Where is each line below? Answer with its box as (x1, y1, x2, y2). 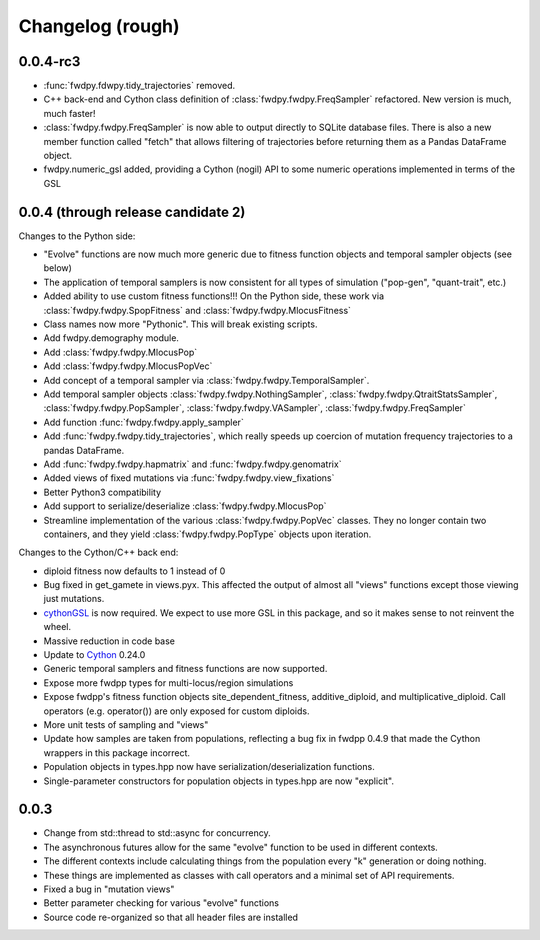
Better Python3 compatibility (43, 486, 162, 498)
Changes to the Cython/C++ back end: (18, 546, 179, 559)
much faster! (43, 107, 96, 119)
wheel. (43, 621, 72, 633)
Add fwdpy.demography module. (43, 332, 180, 344)
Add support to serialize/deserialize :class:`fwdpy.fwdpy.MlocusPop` (43, 500, 327, 512)
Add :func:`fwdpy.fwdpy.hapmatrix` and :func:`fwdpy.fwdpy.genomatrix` (43, 458, 342, 470)
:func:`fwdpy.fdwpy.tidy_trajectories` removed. (43, 80, 236, 92)
